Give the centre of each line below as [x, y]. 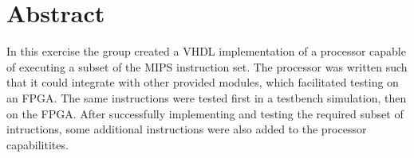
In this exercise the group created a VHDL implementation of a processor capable [206, 51]
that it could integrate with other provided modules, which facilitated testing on [203, 82]
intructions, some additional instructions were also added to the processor [187, 129]
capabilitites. [37, 144]
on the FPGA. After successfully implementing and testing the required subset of [205, 113]
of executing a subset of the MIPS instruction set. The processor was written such [207, 66]
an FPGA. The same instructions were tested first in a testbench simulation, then [207, 97]
